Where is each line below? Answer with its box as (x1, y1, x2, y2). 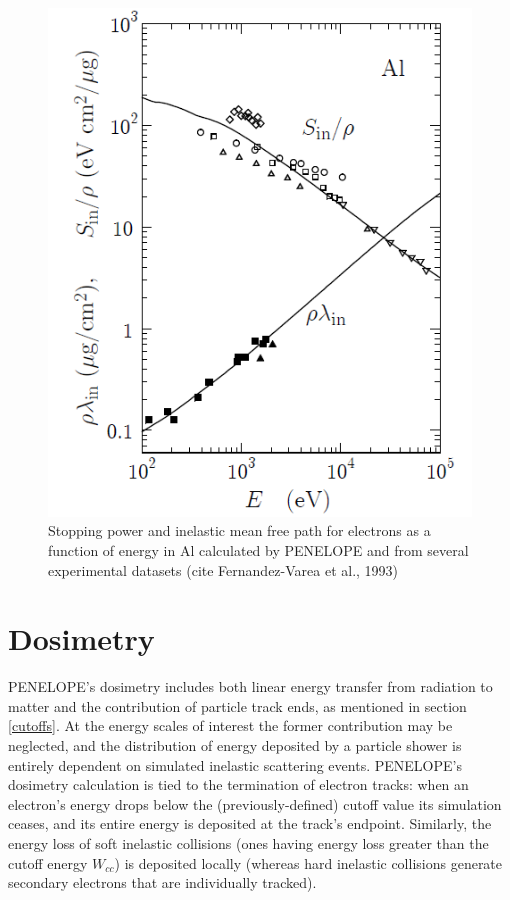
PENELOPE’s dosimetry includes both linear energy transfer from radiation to (8, 676, 493, 697)
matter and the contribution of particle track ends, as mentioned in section (8, 695, 467, 716)
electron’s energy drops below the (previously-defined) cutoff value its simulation (8, 793, 502, 814)
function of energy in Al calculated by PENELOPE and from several (48, 539, 469, 560)
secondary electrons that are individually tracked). (8, 872, 317, 893)
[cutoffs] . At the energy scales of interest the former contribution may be (8, 715, 453, 736)
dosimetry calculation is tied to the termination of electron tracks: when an (8, 774, 469, 795)
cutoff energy (8, 852, 88, 873)
